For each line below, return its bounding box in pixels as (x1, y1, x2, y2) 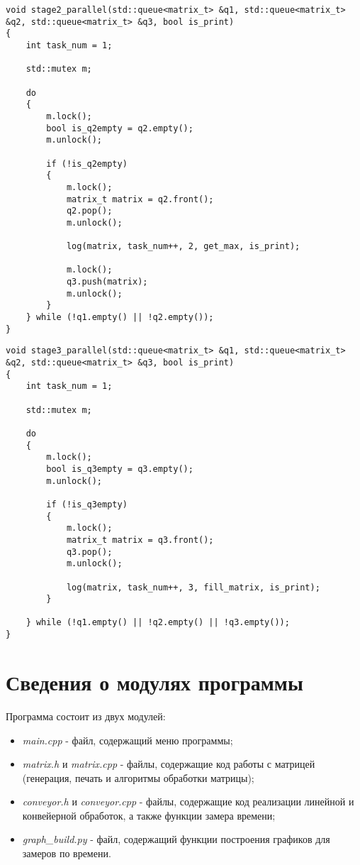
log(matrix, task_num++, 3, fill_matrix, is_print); (66, 582, 320, 593)
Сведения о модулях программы (6, 667, 303, 696)
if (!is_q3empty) (46, 499, 128, 509)
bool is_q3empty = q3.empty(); (46, 463, 193, 474)
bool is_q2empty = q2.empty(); (46, 123, 193, 133)
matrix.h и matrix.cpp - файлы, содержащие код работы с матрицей (22, 756, 315, 771)
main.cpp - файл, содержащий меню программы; (22, 732, 233, 747)
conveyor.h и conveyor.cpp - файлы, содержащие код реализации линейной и (22, 794, 354, 809)
